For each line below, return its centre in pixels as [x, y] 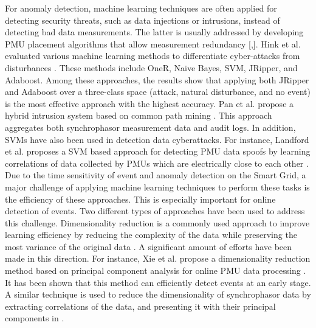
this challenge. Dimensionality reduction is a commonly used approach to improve [157, 222]
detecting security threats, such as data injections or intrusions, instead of [143, 20]
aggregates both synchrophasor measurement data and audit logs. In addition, [150, 127]
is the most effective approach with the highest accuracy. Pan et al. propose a [149, 103]
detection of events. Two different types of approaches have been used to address [155, 211]
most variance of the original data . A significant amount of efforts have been [149, 246]
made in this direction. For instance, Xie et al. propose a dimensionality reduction [158, 258]
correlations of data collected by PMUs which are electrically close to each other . [157, 163]
